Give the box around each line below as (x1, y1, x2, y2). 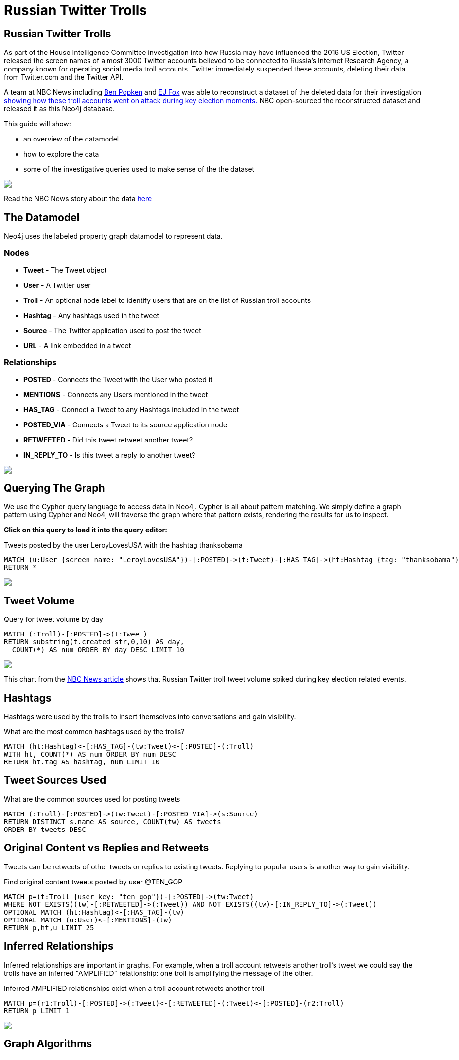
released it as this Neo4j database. (4, 105, 115, 113)
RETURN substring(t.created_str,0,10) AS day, (4, 638, 184, 646)
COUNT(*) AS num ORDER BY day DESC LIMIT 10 (12, 646, 184, 654)
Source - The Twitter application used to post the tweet (23, 326, 201, 335)
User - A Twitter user (23, 281, 91, 289)
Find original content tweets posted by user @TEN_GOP (4, 877, 183, 886)
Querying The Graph (4, 481, 105, 494)
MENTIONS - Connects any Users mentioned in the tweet (23, 390, 208, 399)
